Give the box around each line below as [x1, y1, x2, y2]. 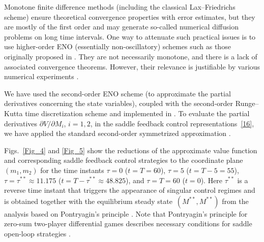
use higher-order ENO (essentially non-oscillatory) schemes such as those [4, 41, 231, 52]
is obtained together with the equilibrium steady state [4, 195, 172, 206]
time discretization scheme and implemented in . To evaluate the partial [25, 108, 250, 118]
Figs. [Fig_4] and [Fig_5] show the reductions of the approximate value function [4, 145, 257, 155]
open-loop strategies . [4, 228, 71, 238]
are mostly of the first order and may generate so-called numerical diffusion [4, 21, 239, 32]
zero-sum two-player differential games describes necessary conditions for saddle [4, 218, 252, 229]
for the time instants [40, 164, 104, 175]
